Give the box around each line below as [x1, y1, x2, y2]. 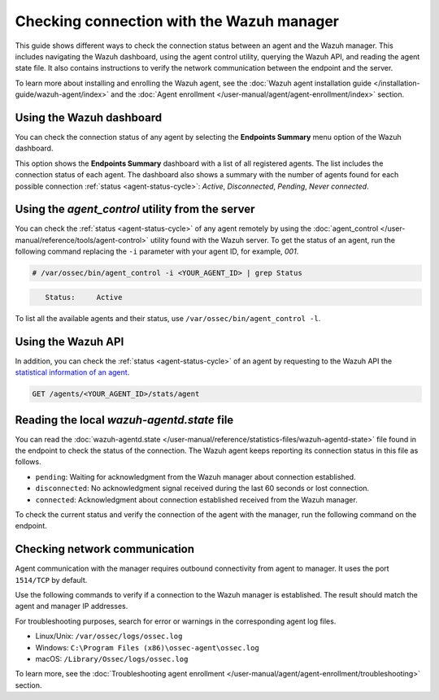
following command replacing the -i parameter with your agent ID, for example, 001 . [15, 246, 299, 256]
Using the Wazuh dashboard [15, 111, 163, 124]
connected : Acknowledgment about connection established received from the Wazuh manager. [35, 494, 358, 504]
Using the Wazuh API [15, 334, 124, 349]
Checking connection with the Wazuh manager [15, 12, 339, 30]
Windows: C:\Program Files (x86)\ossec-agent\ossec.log [35, 642, 259, 652]
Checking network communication [15, 542, 195, 556]
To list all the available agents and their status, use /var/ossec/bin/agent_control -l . [15, 313, 321, 323]
